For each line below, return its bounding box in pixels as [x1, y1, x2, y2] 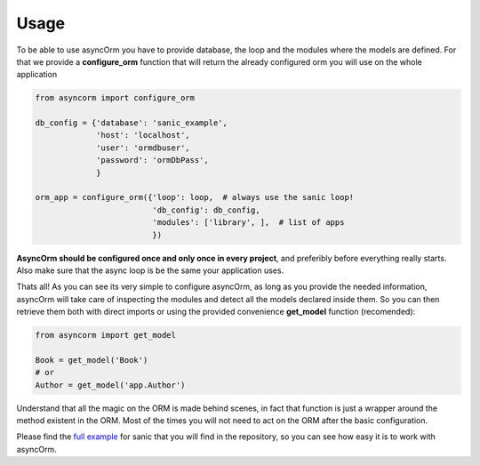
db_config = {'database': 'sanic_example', [35, 118, 228, 128]
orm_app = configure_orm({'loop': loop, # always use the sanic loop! [35, 192, 355, 203]
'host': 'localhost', [96, 130, 190, 140]
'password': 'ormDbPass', [96, 156, 209, 165]
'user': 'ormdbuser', [96, 142, 190, 153]
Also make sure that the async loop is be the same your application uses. [16, 265, 284, 276]
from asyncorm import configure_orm [35, 93, 196, 103]
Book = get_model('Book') [35, 355, 148, 365]
